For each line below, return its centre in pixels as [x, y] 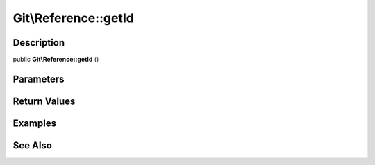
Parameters [39, 79]
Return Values [44, 101]
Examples [35, 123]
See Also [32, 145]
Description [39, 43]
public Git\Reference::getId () [56, 60]
